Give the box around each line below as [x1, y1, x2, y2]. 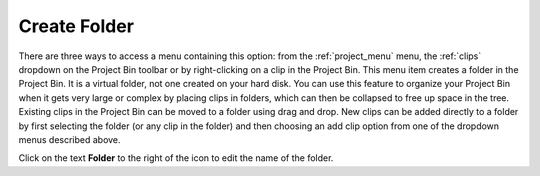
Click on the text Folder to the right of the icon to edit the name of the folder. [18, 152, 334, 164]
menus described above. [18, 133, 121, 145]
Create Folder [18, 15, 135, 37]
